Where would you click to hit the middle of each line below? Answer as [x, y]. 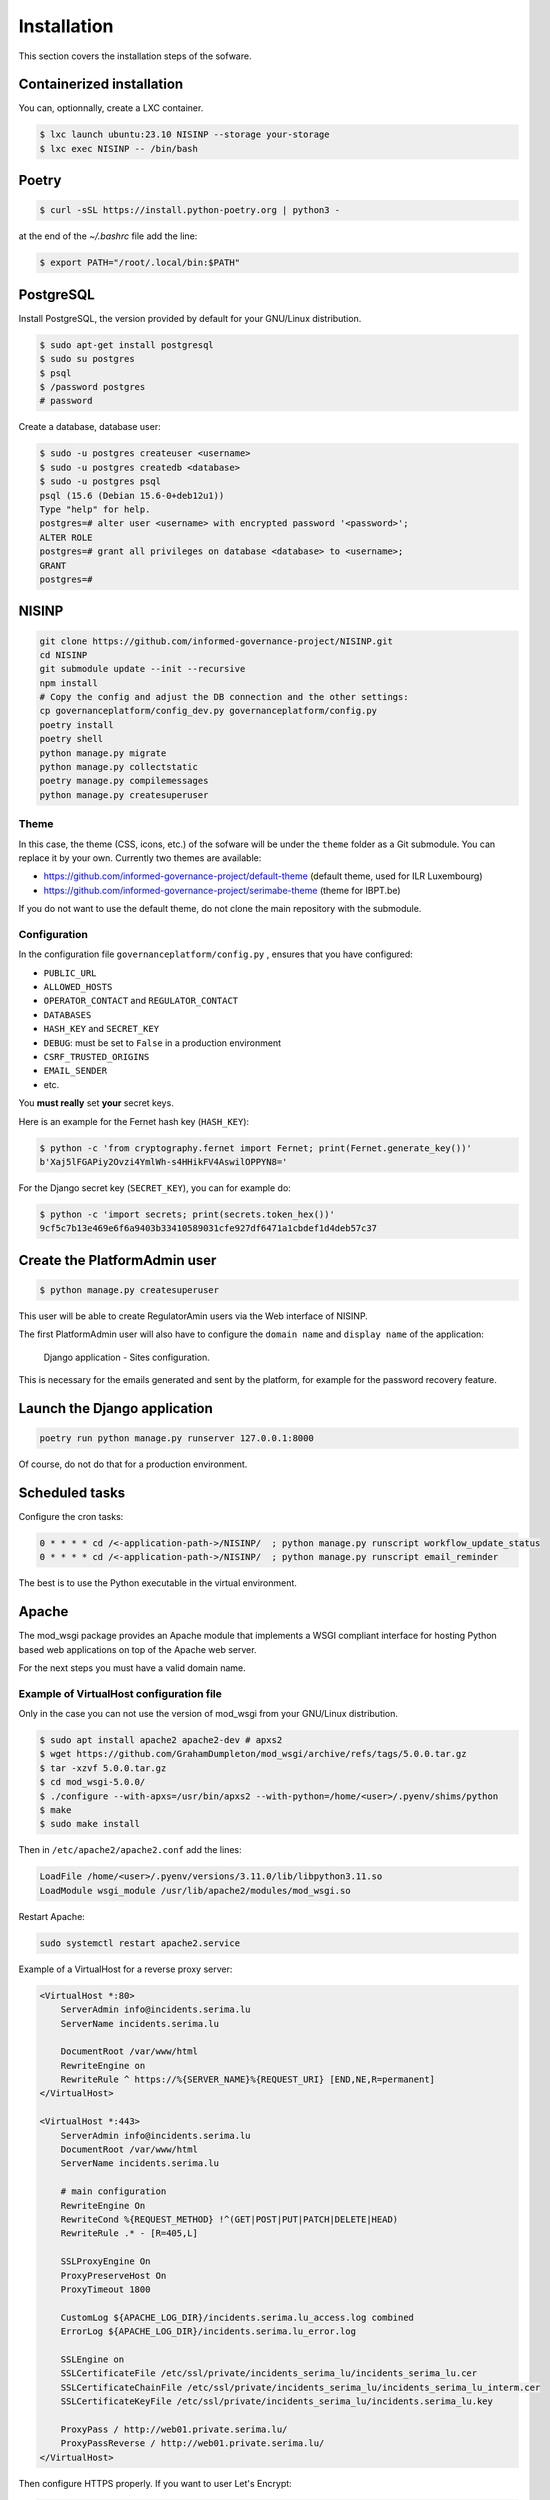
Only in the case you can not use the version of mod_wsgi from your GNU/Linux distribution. [208, 1714]
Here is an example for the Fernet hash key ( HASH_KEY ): [134, 1121]
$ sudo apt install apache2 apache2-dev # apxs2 [161, 1740]
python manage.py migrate [103, 753]
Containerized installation [101, 84]
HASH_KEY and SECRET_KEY [101, 1029]
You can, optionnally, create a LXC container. [111, 108]
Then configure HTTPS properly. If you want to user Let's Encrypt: [155, 2483]
